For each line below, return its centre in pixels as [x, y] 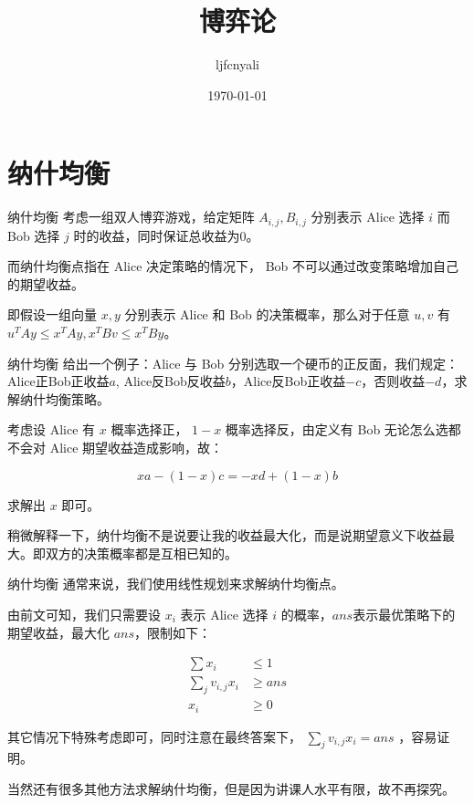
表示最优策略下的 [404, 615]
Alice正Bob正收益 [58, 381]
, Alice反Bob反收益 [170, 381]
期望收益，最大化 [58, 632]
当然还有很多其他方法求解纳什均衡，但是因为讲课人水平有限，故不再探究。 [231, 788]
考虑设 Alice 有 [52, 429]
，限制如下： [173, 632]
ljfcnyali [237, 64]
